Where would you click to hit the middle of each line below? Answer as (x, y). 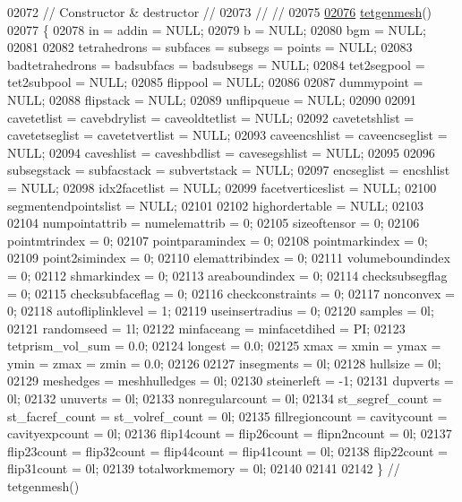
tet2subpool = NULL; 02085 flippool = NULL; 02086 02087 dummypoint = (215, 82)
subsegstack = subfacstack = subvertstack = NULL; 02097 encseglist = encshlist (229, 170)
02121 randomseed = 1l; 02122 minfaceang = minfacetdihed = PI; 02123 (206, 328)
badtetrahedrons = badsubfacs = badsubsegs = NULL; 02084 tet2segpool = (216, 64)
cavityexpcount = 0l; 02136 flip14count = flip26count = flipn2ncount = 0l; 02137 (230, 433)
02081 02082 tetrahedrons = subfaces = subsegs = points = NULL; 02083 (210, 47)
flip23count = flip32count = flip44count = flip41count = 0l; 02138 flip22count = (228, 450)
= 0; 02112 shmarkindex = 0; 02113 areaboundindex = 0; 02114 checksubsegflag (227, 275)
